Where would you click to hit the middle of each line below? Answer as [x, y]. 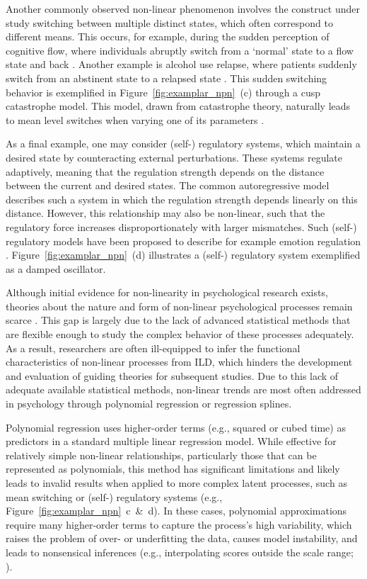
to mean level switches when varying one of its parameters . [135, 119]
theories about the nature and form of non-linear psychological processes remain [179, 306]
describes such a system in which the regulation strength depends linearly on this [182, 199]
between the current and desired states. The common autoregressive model [168, 185]
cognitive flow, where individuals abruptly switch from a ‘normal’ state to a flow [180, 50]
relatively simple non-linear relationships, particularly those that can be [161, 455]
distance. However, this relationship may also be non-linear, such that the [165, 213]
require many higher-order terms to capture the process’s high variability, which [179, 524]
